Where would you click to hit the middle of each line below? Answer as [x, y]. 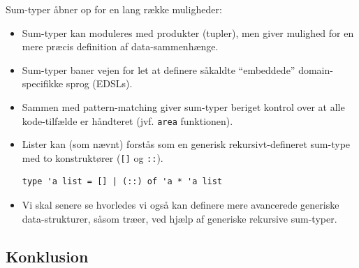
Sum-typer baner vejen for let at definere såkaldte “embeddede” [159, 69]
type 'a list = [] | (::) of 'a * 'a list [122, 182]
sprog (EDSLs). [99, 83]
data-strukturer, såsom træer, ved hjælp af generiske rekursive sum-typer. [179, 218]
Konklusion [47, 256]
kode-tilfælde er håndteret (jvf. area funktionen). [127, 120]
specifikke [43, 83]
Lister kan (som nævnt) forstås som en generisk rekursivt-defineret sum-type [186, 144]
